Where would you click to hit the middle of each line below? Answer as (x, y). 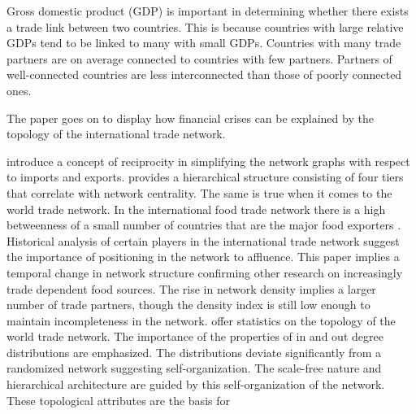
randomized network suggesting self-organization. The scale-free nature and (194, 368)
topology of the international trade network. (116, 134)
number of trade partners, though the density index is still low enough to (188, 305)
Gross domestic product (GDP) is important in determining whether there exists (208, 11)
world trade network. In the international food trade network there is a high (196, 209)
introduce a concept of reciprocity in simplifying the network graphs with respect (208, 161)
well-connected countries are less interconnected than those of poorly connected (204, 74)
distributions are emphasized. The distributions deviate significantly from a (194, 352)
